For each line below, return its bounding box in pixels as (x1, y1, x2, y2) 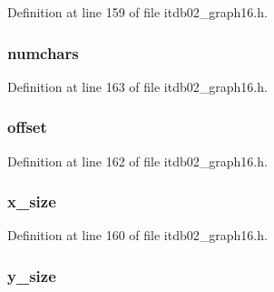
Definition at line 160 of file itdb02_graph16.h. (7, 226, 268, 245)
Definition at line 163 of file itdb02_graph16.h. (7, 76, 268, 96)
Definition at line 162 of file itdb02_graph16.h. (7, 151, 268, 170)
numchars (7, 41, 79, 64)
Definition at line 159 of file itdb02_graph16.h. (7, 3, 268, 21)
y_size (7, 264, 56, 287)
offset (7, 116, 47, 138)
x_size (7, 190, 56, 213)
